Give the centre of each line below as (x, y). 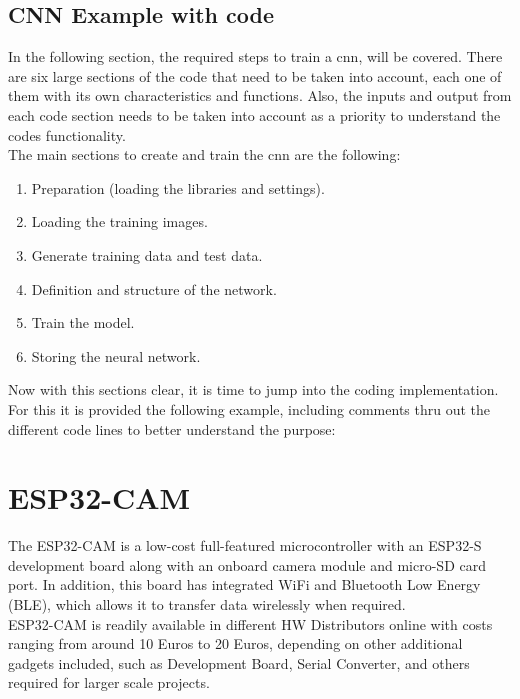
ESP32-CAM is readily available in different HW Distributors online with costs (250, 623)
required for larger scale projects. (109, 682)
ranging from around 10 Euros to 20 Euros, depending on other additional (235, 643)
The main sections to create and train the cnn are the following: (204, 154)
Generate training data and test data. (147, 254)
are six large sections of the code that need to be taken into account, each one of (255, 75)
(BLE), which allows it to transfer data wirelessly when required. (207, 604)
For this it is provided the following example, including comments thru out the (249, 408)
